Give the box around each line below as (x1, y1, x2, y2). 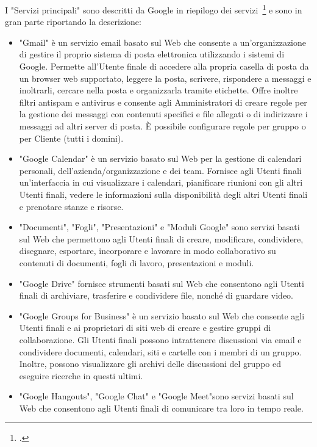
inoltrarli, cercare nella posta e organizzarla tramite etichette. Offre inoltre (19, 84, 298, 96)
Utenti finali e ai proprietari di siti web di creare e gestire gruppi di (19, 321, 271, 334)
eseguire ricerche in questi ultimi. (19, 369, 143, 382)
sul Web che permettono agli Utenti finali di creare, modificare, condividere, (19, 232, 304, 245)
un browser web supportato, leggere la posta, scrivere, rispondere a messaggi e (19, 71, 312, 84)
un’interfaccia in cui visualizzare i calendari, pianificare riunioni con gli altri (19, 176, 303, 189)
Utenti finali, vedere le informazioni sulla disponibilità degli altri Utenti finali (19, 187, 308, 200)
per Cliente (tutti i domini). (19, 131, 124, 144)
